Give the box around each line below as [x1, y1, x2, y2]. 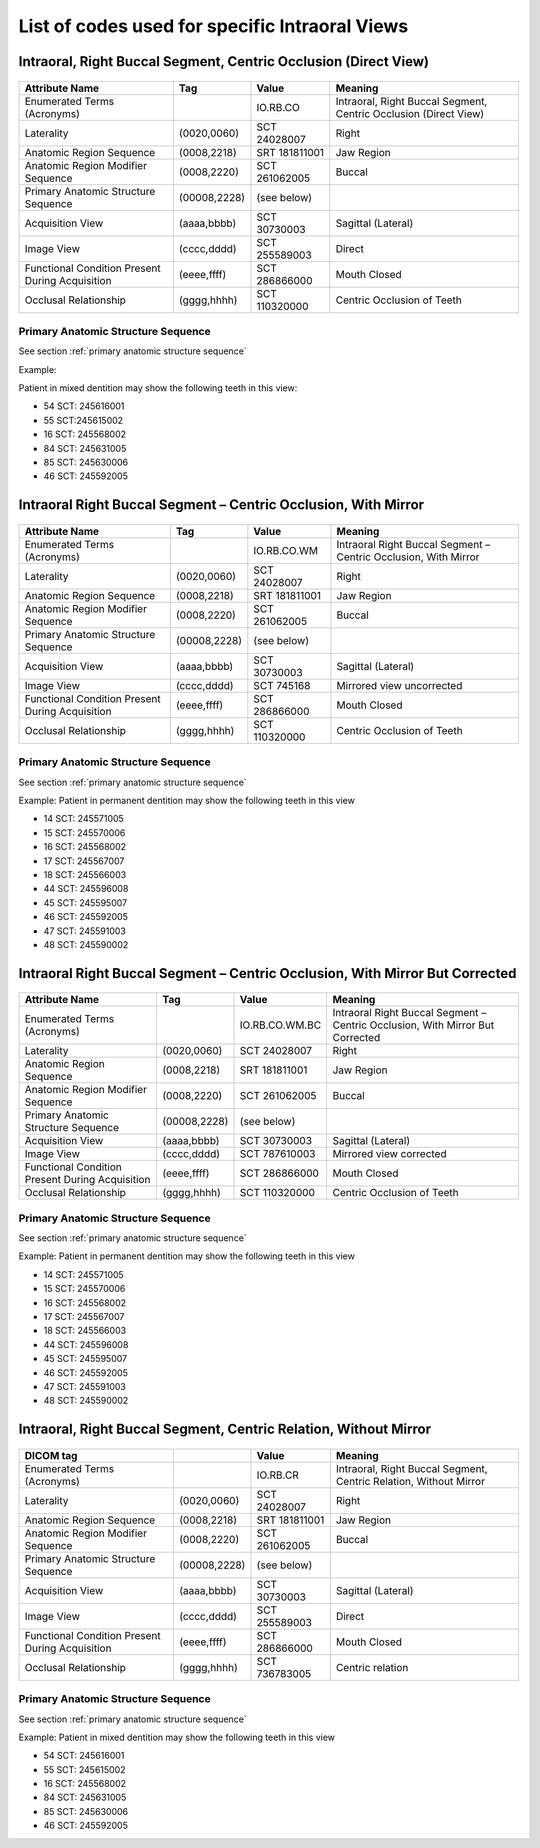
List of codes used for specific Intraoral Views [18, 15, 409, 37]
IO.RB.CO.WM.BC [239, 1018, 322, 1032]
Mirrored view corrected [332, 1147, 447, 1161]
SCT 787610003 [239, 1147, 316, 1161]
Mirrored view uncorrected [336, 678, 463, 692]
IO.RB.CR [256, 1468, 299, 1482]
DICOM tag [24, 1448, 78, 1462]
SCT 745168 [253, 678, 311, 692]
